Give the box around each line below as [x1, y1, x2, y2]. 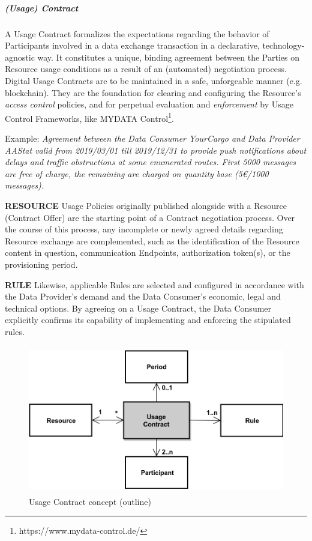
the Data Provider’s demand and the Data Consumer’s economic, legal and [5, 290, 281, 303]
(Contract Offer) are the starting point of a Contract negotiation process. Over [5, 211, 295, 223]
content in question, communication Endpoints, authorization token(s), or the [5, 246, 290, 259]
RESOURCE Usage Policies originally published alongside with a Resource [5, 199, 287, 211]
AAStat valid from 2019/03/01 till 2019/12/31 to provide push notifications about [5, 144, 307, 156]
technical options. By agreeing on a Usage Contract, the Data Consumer [5, 301, 272, 314]
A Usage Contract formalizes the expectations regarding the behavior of [5, 27, 269, 40]
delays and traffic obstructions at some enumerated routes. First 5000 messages [5, 156, 296, 168]
